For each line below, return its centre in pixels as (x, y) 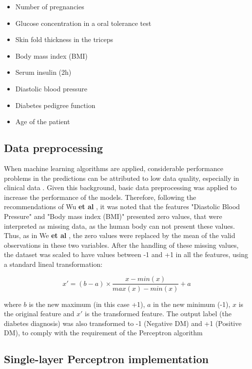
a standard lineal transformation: (53, 264)
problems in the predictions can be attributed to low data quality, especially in (122, 178)
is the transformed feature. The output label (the (158, 314)
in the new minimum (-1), (192, 304)
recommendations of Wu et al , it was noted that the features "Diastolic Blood (122, 206)
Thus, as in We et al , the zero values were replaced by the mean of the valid (120, 235)
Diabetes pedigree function (55, 105)
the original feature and (39, 314)
